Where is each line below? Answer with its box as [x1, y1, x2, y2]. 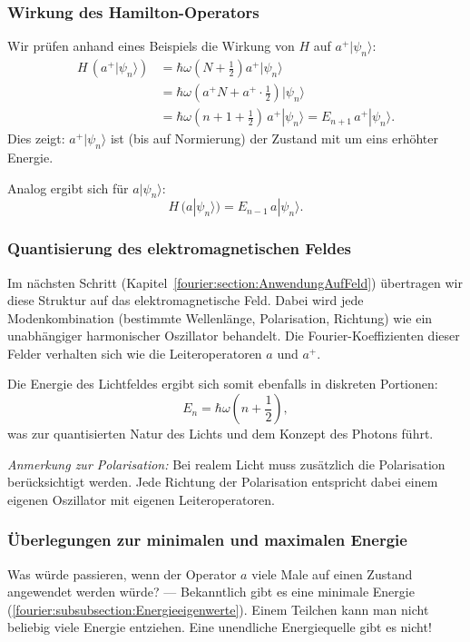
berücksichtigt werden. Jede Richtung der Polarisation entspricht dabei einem [7, 472, 438, 491]
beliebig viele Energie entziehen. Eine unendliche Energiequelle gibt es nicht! [7, 617, 432, 637]
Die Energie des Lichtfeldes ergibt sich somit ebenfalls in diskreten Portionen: [7, 374, 438, 393]
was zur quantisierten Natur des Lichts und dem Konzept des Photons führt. [7, 424, 434, 443]
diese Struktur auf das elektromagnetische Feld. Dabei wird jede [7, 291, 364, 310]
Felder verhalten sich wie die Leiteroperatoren [7, 343, 262, 362]
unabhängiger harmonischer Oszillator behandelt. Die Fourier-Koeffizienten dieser [7, 326, 460, 345]
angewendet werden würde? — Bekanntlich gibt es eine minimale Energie [7, 582, 415, 601]
